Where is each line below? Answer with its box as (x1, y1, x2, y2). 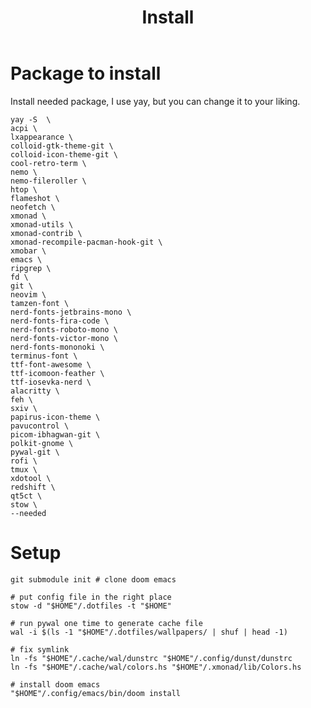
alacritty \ (10, 386, 60, 396)
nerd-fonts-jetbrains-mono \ (10, 307, 132, 317)
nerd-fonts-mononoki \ (10, 342, 105, 352)
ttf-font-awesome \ (10, 359, 92, 370)
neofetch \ (10, 202, 56, 212)
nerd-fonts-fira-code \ (10, 316, 110, 326)
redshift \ (10, 482, 56, 492)
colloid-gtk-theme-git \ (10, 141, 114, 151)
